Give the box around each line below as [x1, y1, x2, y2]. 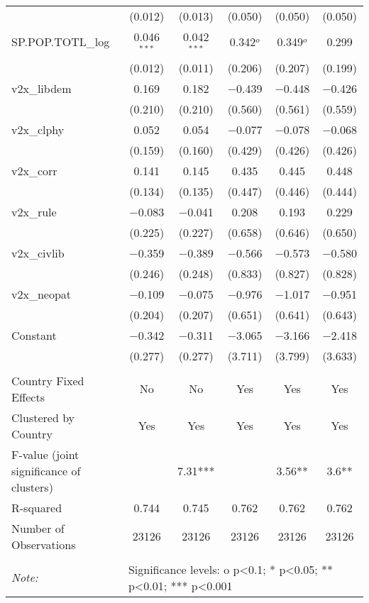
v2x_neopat [11, 285, 72, 302]
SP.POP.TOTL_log [11, 33, 110, 50]
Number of [11, 519, 65, 536]
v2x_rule [11, 203, 57, 220]
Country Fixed [11, 372, 84, 389]
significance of [11, 462, 81, 479]
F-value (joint [11, 446, 79, 463]
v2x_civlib [11, 244, 65, 261]
